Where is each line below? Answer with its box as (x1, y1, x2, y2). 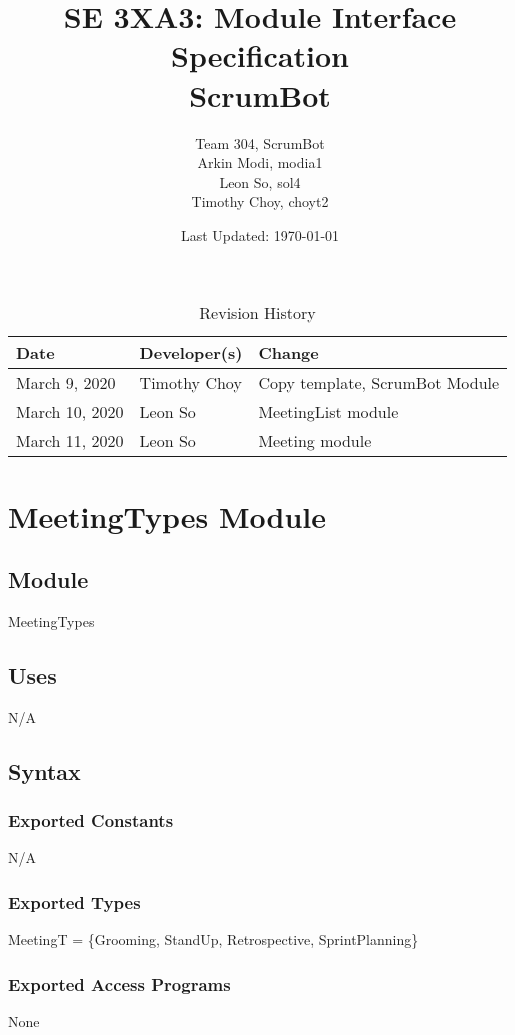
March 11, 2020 (16, 429, 124, 453)
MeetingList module (258, 400, 399, 424)
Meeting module (258, 429, 372, 453)
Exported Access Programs (8, 971, 231, 996)
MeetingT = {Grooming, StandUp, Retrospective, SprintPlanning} (8, 929, 419, 950)
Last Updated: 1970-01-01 (180, 224, 340, 245)
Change (258, 341, 319, 365)
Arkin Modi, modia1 (197, 152, 323, 173)
